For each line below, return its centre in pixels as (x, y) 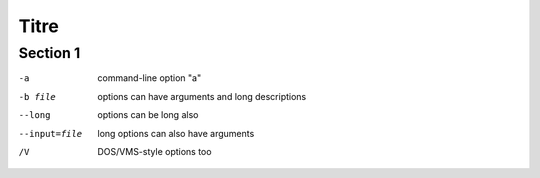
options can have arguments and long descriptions (202, 96)
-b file (37, 96)
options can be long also (148, 115)
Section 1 (49, 53)
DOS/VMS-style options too (154, 151)
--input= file (50, 133)
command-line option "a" (149, 78)
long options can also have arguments (176, 133)
